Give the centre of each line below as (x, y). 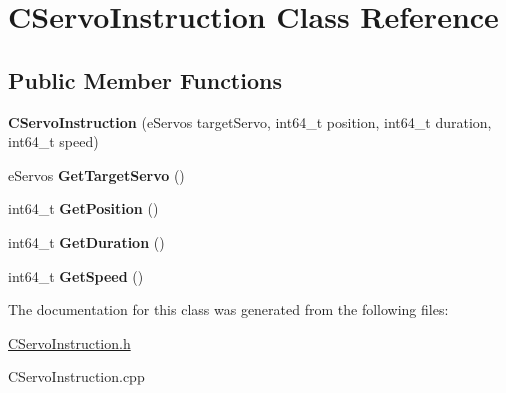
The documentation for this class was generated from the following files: (228, 309)
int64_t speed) (53, 141)
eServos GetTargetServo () (96, 174)
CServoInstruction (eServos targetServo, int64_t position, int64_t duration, (250, 121)
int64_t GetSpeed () (76, 275)
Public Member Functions (145, 79)
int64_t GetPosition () (83, 208)
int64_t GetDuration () (86, 241)
